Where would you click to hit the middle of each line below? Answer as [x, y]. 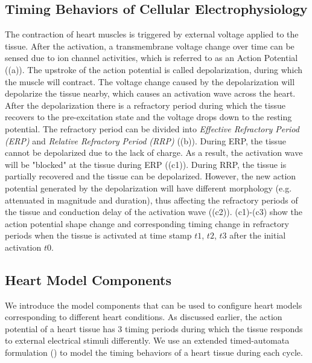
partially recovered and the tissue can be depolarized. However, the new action [151, 176]
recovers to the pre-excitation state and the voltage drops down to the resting [148, 117]
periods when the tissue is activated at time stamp [98, 235]
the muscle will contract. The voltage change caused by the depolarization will [150, 81]
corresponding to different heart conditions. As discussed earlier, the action [144, 317]
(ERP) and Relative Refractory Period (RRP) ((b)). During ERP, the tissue [146, 140]
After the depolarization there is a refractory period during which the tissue [145, 105]
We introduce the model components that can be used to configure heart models [154, 305]
